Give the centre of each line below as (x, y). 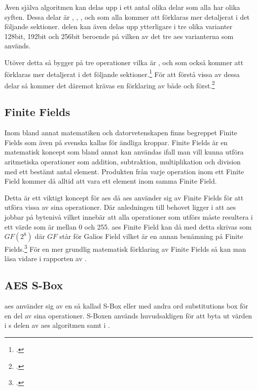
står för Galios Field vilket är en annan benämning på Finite (151, 236)
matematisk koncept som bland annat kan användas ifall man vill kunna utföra (124, 152)
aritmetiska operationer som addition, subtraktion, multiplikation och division (123, 162)
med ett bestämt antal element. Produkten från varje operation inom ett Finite (124, 171)
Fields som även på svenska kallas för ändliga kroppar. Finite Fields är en (116, 142)
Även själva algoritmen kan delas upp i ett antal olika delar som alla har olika (122, 7)
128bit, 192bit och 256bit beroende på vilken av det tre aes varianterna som (119, 36)
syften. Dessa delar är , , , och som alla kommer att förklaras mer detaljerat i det (127, 17)
